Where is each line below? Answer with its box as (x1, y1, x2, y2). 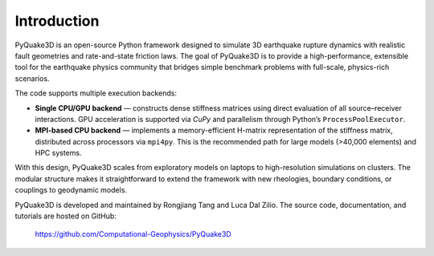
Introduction (14, 12, 100, 30)
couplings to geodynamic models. (14, 185, 128, 195)
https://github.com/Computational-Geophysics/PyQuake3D (35, 230, 232, 239)
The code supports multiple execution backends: (14, 88, 177, 98)
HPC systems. (35, 148, 82, 158)
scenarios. (14, 73, 50, 83)
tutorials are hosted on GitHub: (14, 211, 117, 221)
